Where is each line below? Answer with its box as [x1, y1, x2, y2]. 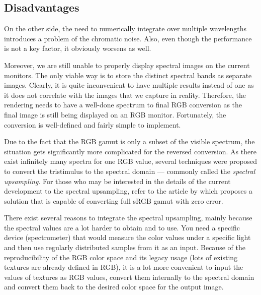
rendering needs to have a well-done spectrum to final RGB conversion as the [4, 99, 242, 110]
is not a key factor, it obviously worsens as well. [4, 43, 151, 53]
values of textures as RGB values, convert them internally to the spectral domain [4, 271, 254, 282]
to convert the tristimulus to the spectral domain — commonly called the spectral [4, 165, 255, 176]
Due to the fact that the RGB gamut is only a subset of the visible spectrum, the [4, 136, 255, 147]
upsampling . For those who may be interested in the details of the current [4, 175, 231, 186]
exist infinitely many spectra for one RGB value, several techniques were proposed [4, 156, 257, 166]
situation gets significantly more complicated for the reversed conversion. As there [4, 146, 256, 156]
